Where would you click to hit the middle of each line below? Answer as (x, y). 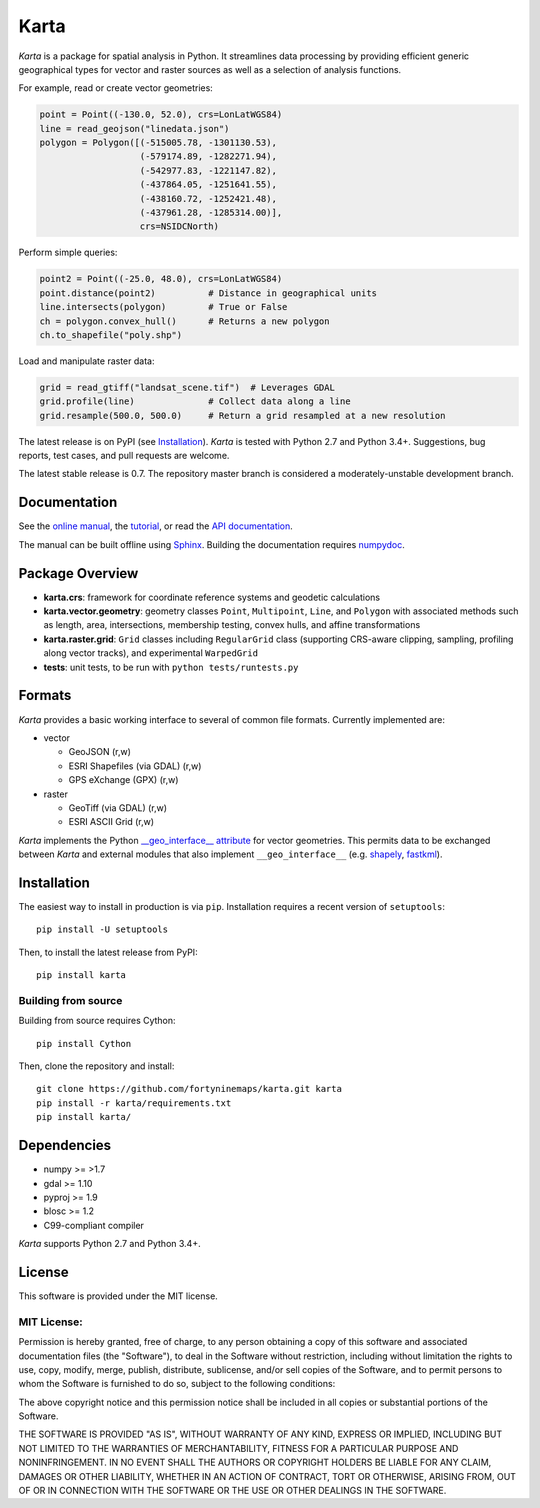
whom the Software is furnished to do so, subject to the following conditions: (177, 1384)
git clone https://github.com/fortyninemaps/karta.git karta (189, 1089)
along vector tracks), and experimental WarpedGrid (151, 653)
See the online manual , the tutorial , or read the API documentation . (156, 526)
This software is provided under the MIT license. (118, 1296)
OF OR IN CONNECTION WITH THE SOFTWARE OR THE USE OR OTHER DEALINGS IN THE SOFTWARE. (232, 1491)
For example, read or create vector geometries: (116, 88)
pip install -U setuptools (102, 929)
